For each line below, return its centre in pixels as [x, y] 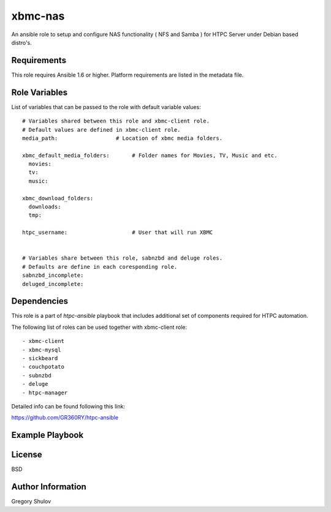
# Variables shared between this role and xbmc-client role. [116, 121]
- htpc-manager [45, 393]
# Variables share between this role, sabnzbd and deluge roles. [123, 258]
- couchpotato [43, 367]
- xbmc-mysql [42, 350]
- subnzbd [37, 375]
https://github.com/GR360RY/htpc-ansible [65, 418]
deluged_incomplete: [53, 284]
